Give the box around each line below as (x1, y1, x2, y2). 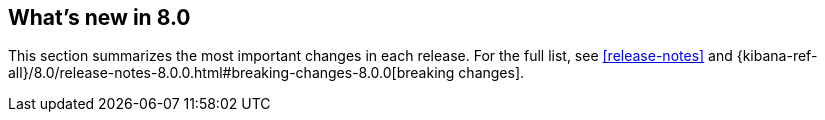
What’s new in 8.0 (8, 5, 191, 30)
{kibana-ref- (736, 47, 818, 65)
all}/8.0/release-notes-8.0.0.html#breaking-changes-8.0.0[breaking (8, 64, 455, 82)
